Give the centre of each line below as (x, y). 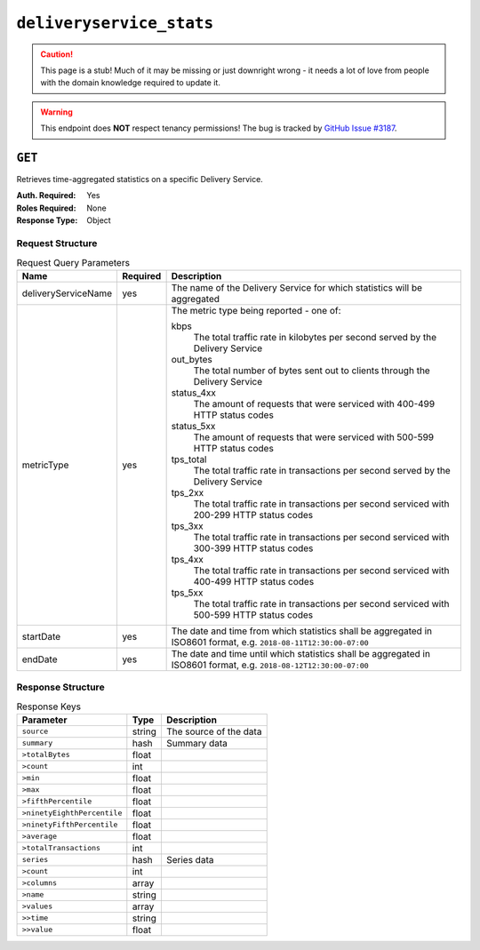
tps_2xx (188, 492)
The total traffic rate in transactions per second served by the (322, 470)
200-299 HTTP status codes (253, 515)
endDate (40, 659)
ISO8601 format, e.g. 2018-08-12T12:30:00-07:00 (270, 665)
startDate (41, 636)
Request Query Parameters (73, 262)
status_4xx (194, 393)
